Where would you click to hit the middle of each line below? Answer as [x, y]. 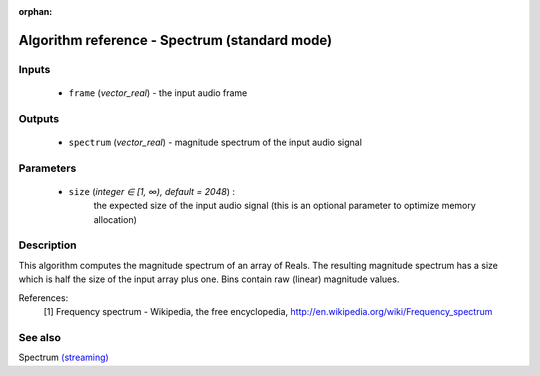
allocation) [115, 219]
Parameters [47, 168]
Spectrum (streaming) [63, 357]
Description [47, 245]
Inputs [34, 69]
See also [40, 337]
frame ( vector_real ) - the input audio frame [158, 92]
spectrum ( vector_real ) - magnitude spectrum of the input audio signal [215, 142]
